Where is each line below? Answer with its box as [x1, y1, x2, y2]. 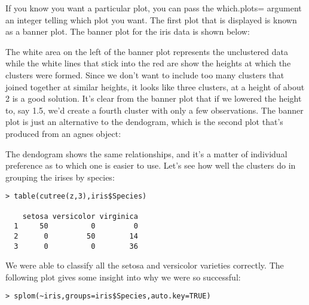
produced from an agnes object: [5, 127, 121, 139]
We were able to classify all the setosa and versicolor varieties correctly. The [5, 259, 284, 272]
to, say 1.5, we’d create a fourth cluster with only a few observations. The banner [5, 103, 304, 116]
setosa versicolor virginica [22, 212, 138, 221]
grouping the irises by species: [5, 170, 115, 183]
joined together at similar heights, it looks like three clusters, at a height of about [5, 80, 305, 93]
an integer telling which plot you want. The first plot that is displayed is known [5, 13, 297, 26]
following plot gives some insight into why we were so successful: [5, 270, 241, 283]
